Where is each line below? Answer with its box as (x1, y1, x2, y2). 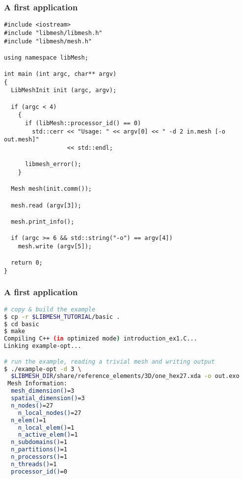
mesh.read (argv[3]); (11, 202, 81, 209)
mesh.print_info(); (11, 218, 75, 225)
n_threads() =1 (11, 460, 57, 468)
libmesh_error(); (25, 161, 81, 168)
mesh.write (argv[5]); (18, 242, 92, 250)
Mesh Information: (7, 380, 67, 387)
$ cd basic (4, 320, 39, 328)
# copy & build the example (4, 306, 96, 313)
